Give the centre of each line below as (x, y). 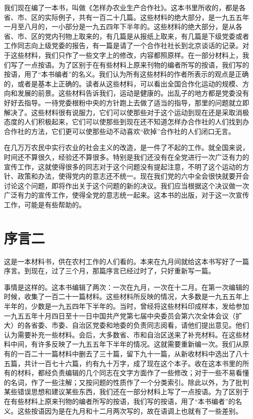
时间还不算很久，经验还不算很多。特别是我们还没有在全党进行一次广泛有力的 (126, 157)
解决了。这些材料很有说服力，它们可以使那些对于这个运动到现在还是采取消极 (126, 112)
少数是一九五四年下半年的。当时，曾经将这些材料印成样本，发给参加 (140, 306)
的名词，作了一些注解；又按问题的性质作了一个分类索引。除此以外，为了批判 (126, 382)
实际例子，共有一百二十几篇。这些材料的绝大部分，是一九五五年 (147, 17)
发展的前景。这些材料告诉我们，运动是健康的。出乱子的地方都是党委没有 (133, 93)
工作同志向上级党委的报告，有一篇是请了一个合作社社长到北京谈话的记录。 (123, 45)
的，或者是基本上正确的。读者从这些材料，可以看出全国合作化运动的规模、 (123, 83)
